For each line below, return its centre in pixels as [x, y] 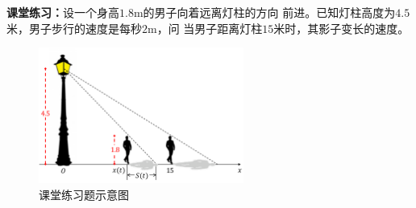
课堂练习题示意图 [84, 194]
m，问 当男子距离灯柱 [205, 28]
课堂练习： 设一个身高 [63, 12]
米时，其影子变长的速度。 [341, 28]
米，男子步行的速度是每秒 [74, 28]
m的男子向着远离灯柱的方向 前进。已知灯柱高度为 [264, 12]
